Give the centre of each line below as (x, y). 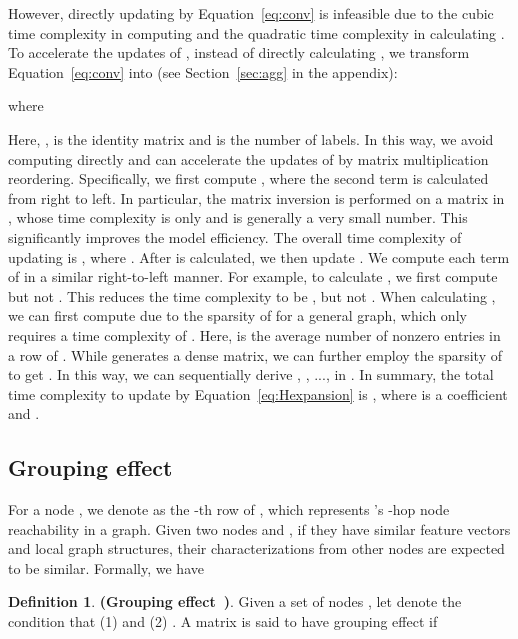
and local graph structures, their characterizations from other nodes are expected (256, 548)
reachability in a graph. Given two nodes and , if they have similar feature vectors (259, 528)
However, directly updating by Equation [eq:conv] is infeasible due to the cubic (251, 13)
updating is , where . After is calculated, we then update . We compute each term (259, 256)
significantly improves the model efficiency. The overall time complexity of (235, 236)
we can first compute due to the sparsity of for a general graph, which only (237, 315)
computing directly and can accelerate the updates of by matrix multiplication (248, 158)
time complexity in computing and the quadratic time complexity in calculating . (256, 32)
